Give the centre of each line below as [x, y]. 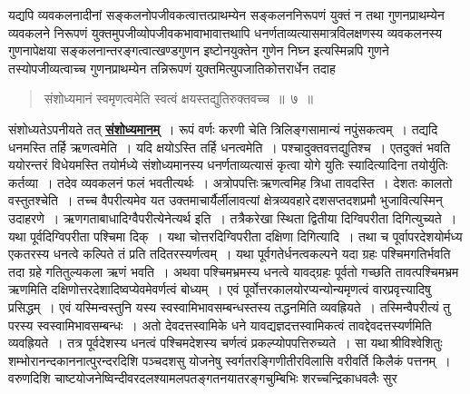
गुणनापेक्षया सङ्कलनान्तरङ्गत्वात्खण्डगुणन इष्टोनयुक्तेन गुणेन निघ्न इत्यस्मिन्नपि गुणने [199, 50]
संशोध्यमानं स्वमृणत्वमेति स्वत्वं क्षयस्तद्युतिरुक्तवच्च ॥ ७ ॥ [178, 98]
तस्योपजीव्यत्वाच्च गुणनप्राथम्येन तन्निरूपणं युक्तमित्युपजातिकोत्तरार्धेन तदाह [172, 68]
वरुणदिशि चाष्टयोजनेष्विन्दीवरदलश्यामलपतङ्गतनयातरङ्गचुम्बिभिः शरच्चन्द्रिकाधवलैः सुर [203, 378]
